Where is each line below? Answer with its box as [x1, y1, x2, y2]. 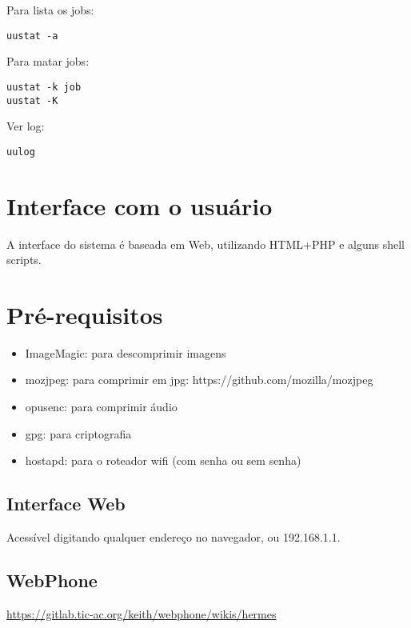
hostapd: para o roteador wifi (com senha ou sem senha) [25, 452, 301, 469]
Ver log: [6, 118, 45, 134]
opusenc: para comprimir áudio [25, 398, 178, 415]
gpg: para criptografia [25, 425, 132, 442]
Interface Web [6, 491, 126, 516]
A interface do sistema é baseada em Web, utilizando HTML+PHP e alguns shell [6, 235, 405, 252]
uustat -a [6, 30, 58, 42]
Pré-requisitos [6, 298, 163, 330]
